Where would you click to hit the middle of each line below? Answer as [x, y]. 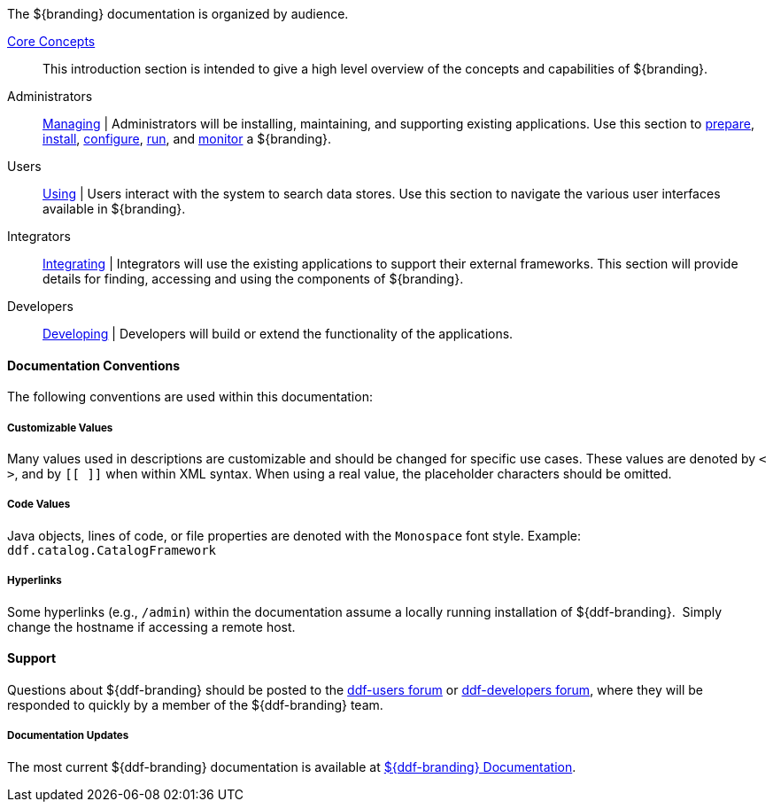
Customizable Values [60, 428]
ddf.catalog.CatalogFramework [112, 550]
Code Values [39, 505]
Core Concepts [51, 41]
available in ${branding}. [114, 209]
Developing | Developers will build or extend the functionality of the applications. [278, 334]
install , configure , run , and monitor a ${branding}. [187, 139]
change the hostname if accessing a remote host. [151, 626]
